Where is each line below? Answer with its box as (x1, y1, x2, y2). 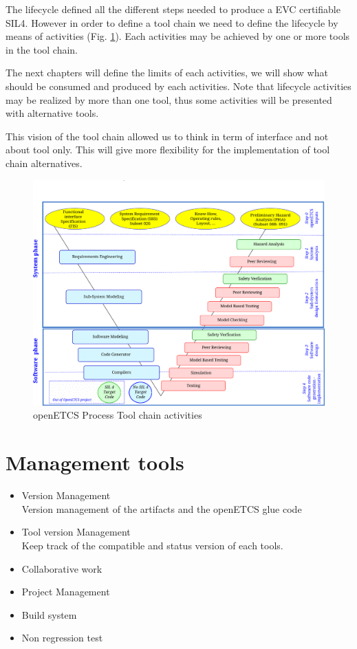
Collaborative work (21, 561, 102, 575)
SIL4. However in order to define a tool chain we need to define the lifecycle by (6, 15, 338, 30)
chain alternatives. (6, 155, 83, 170)
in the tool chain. (6, 42, 78, 56)
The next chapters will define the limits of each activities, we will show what (6, 65, 328, 80)
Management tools (6, 448, 184, 476)
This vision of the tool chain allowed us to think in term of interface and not (6, 129, 329, 143)
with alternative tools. (6, 106, 99, 120)
